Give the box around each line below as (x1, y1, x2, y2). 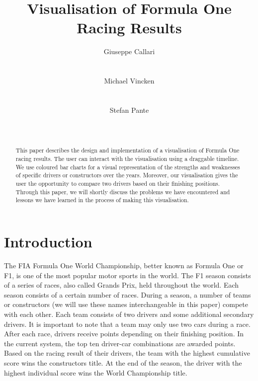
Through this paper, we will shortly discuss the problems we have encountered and (15, 187, 230, 196)
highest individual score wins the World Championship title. (4, 367, 187, 378)
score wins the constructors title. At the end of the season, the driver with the (4, 357, 242, 368)
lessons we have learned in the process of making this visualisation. (15, 196, 189, 204)
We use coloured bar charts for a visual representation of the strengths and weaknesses (15, 162, 240, 171)
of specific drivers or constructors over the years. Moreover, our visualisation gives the (15, 171, 238, 179)
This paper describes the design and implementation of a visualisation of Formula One (15, 146, 240, 154)
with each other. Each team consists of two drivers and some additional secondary (4, 308, 254, 319)
